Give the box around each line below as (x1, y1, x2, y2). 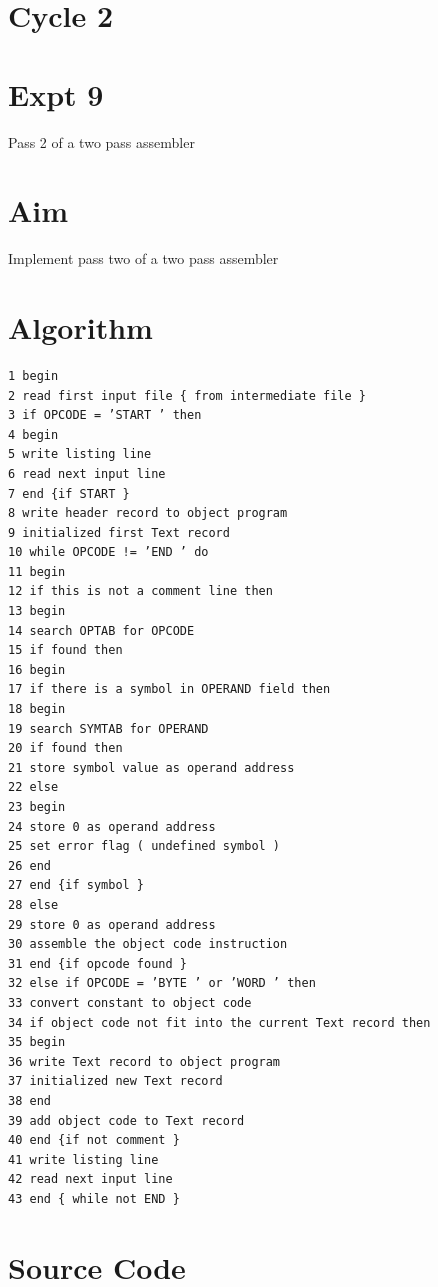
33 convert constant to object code (8, 995, 252, 1010)
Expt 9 (8, 73, 104, 114)
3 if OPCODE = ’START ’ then (8, 408, 202, 423)
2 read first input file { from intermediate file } (8, 388, 366, 403)
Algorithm (8, 307, 153, 347)
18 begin (8, 702, 66, 717)
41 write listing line (8, 1152, 159, 1167)
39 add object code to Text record (8, 1113, 245, 1128)
